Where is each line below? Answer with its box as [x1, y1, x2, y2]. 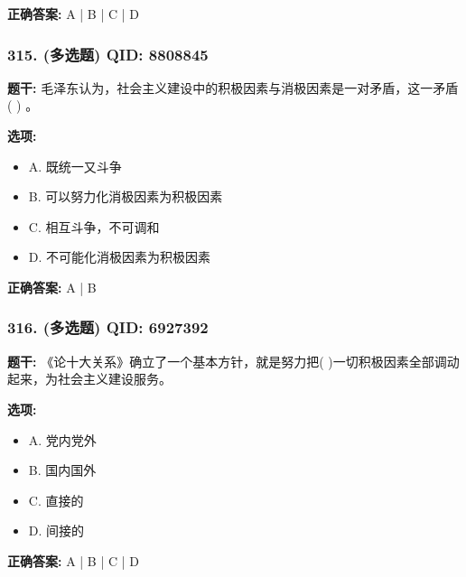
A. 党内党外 [28, 430, 97, 449]
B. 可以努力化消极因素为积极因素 [28, 187, 223, 206]
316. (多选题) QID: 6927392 [7, 316, 209, 339]
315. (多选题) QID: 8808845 [7, 42, 209, 65]
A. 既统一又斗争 [28, 156, 122, 175]
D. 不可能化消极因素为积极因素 [28, 247, 211, 266]
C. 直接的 [28, 490, 84, 509]
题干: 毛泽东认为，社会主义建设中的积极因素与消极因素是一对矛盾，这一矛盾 [7, 78, 459, 97]
